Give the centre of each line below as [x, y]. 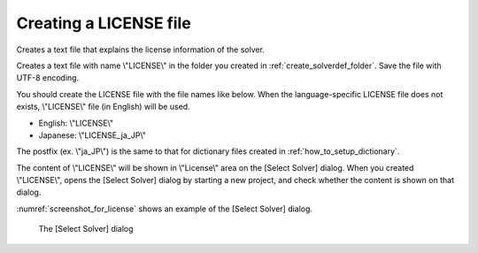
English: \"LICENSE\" [76, 123]
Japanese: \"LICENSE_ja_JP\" [92, 135]
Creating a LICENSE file [104, 23]
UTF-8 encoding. [48, 78]
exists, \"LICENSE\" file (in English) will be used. [103, 107]
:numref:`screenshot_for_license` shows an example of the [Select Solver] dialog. [165, 209]
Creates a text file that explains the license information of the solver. [141, 50]
